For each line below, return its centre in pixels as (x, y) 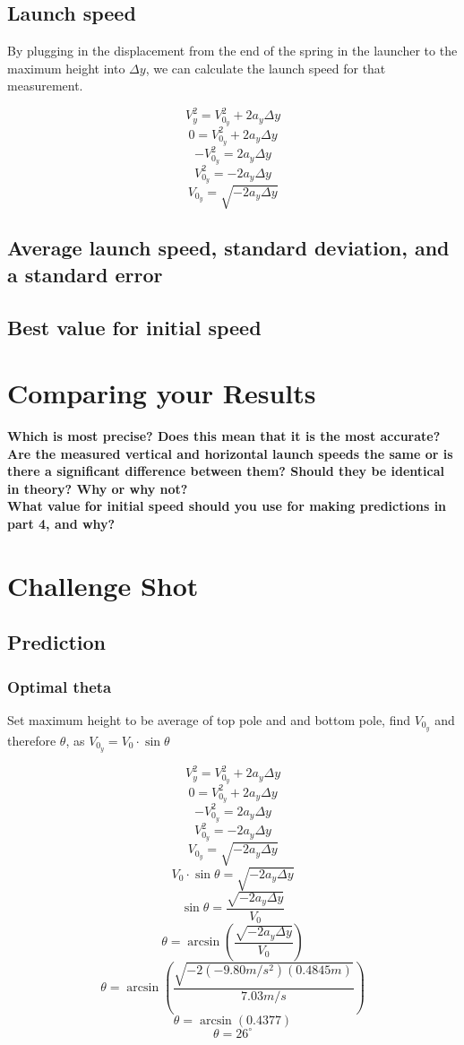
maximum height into (66, 68)
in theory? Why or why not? (98, 488)
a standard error (85, 274)
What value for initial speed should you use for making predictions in (227, 506)
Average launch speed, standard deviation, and (228, 248)
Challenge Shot (103, 585)
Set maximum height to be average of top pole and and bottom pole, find (209, 719)
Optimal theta (60, 686)
